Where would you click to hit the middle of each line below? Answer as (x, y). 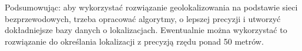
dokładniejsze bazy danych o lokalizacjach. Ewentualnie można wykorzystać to (146, 30)
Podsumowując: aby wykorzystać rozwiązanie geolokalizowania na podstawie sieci (151, 7)
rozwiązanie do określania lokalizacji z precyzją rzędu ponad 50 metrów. (134, 41)
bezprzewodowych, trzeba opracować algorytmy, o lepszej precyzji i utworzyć (143, 18)
